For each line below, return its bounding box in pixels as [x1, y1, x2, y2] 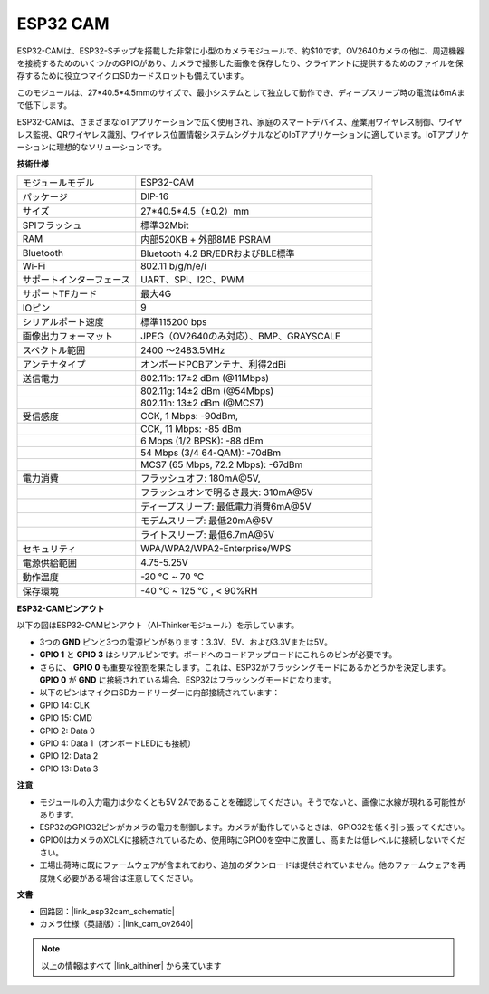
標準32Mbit [140, 219, 189, 232]
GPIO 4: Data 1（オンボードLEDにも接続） [39, 738, 197, 749]
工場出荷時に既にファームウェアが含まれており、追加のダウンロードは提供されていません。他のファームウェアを [39, 860, 458, 871]
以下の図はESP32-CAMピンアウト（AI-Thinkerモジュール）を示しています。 [16, 620, 300, 631]
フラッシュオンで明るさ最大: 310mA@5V [140, 486, 314, 499]
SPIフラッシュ [22, 219, 82, 232]
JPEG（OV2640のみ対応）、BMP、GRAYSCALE [140, 330, 341, 343]
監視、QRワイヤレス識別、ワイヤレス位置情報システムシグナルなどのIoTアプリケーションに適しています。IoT [32, 129, 438, 139]
